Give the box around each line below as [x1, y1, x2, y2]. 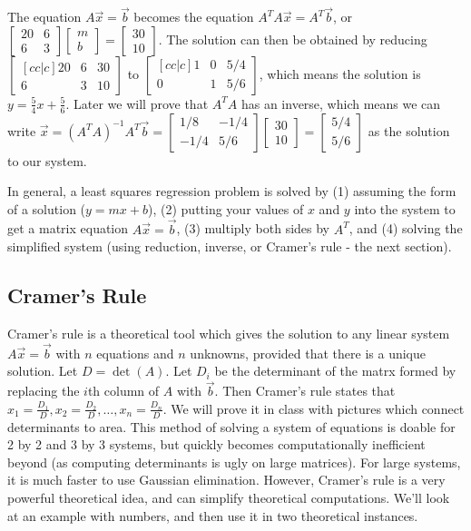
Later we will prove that [74, 93, 209, 113]
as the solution [368, 121, 450, 140]
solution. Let [7, 361, 78, 380]
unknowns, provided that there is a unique [190, 343, 427, 362]
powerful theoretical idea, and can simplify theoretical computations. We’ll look [7, 488, 450, 507]
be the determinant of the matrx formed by [214, 361, 456, 380]
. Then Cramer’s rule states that [214, 381, 396, 400]
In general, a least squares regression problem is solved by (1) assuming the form [7, 182, 456, 201]
